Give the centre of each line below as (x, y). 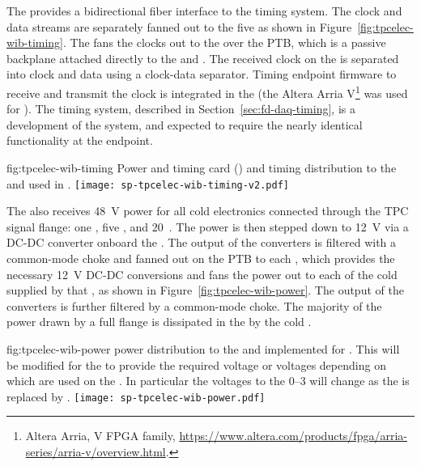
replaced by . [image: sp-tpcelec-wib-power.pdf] (136, 396)
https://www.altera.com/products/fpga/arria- (293, 436)
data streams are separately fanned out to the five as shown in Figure (179, 26)
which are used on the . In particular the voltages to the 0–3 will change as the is (208, 381)
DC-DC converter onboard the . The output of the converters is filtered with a (202, 242)
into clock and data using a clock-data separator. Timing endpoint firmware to (202, 74)
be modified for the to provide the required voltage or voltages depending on (196, 364)
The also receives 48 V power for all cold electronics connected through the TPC (208, 211)
